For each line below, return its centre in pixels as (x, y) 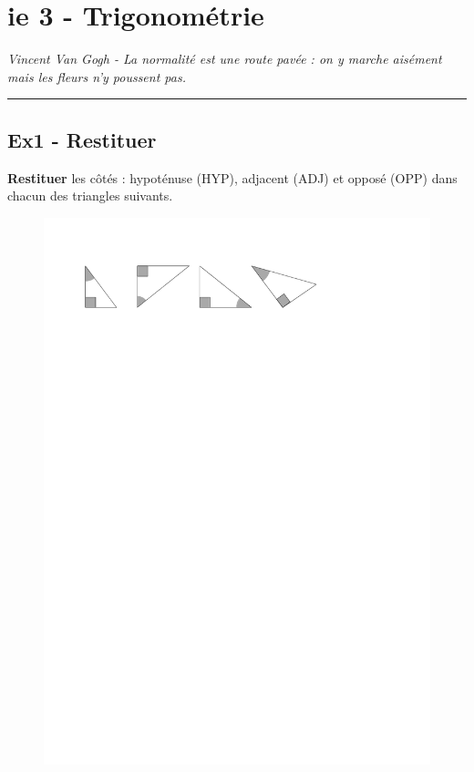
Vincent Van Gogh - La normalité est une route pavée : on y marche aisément (225, 59)
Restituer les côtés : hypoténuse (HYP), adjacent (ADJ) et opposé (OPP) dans (232, 177)
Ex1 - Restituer (82, 139)
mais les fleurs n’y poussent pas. (97, 76)
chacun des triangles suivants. (90, 196)
